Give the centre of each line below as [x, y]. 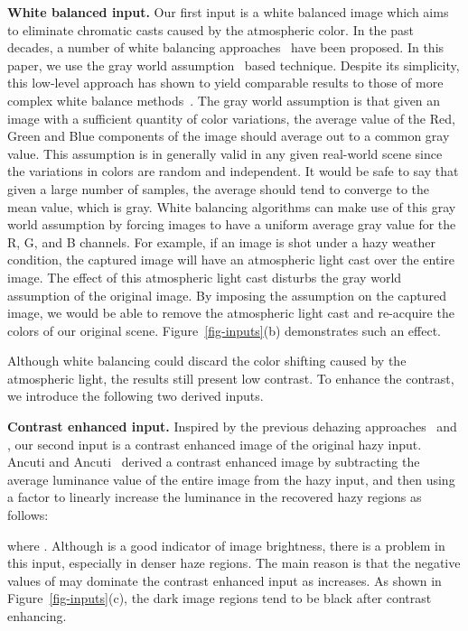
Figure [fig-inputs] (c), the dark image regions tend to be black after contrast [220, 598]
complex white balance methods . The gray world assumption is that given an [224, 100]
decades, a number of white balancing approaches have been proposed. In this [226, 47]
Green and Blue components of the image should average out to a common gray [229, 136]
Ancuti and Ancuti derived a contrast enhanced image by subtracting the [214, 462]
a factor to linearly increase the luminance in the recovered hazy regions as [215, 497]
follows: [28, 515]
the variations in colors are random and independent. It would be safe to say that [233, 171]
